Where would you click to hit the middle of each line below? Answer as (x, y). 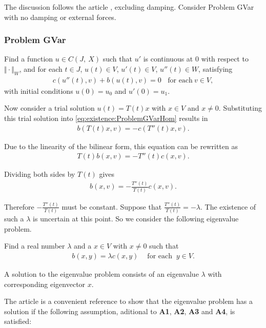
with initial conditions (39, 90)
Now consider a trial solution (49, 108)
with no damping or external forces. (60, 17)
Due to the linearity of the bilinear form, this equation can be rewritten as (121, 146)
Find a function (29, 59)
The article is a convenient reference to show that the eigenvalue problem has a (128, 301)
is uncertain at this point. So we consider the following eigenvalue (136, 219)
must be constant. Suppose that (112, 206)
